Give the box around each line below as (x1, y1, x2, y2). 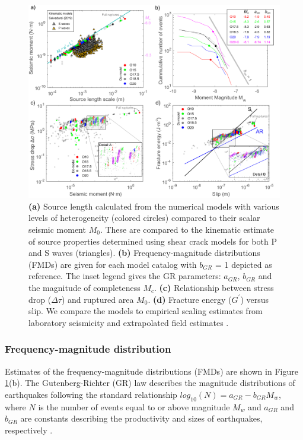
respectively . (5, 423, 53, 436)
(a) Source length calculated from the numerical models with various (28, 200, 279, 212)
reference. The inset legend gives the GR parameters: (28, 270, 221, 282)
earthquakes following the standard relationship (5, 388, 177, 400)
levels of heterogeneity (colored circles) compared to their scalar (28, 211, 260, 224)
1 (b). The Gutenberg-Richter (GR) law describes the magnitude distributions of (5, 376, 295, 389)
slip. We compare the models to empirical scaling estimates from (28, 305, 263, 317)
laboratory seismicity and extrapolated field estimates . (28, 316, 229, 328)
